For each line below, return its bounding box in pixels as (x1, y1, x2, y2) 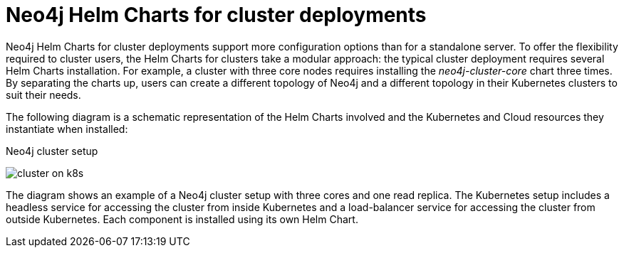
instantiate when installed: (6, 122, 128, 135)
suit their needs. (6, 88, 81, 101)
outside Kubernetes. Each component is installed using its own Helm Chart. (6, 212, 358, 225)
